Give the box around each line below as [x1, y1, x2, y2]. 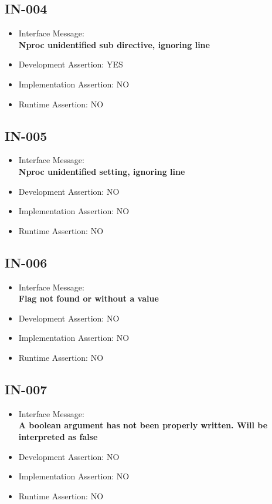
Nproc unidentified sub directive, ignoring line [18, 38, 210, 50]
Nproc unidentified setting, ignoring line [18, 165, 185, 177]
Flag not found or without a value [18, 292, 159, 305]
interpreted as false [18, 430, 98, 442]
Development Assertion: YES [18, 58, 123, 70]
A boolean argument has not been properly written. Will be [18, 419, 268, 431]
